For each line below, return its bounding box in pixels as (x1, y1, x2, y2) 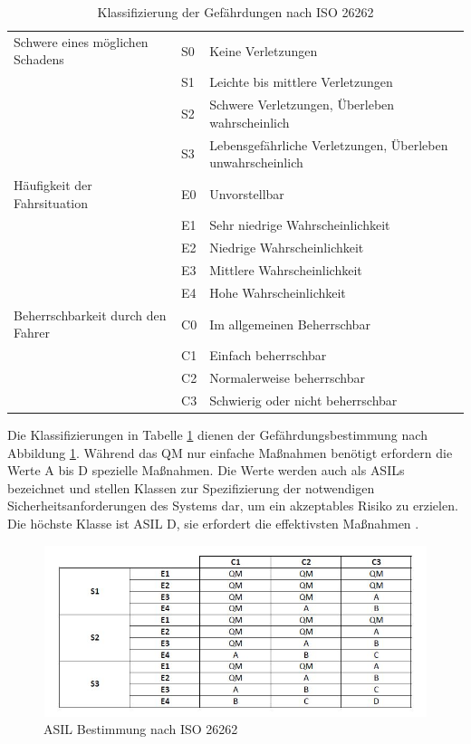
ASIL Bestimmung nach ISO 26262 (43, 720, 238, 739)
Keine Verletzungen (209, 41, 318, 60)
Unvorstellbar (209, 184, 284, 203)
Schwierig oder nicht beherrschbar (209, 390, 398, 409)
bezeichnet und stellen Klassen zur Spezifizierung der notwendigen (7, 478, 375, 497)
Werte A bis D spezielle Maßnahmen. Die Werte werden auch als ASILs (7, 461, 405, 480)
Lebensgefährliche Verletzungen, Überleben (209, 135, 448, 154)
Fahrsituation (14, 193, 89, 212)
